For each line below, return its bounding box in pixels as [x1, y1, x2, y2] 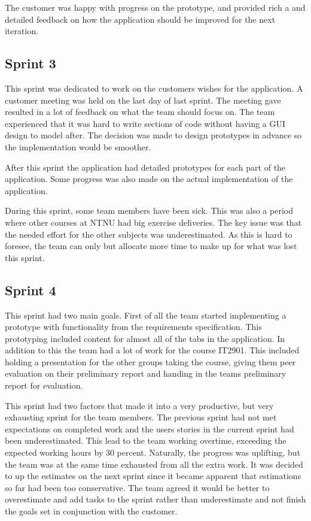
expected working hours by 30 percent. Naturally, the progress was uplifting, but [5, 446, 301, 459]
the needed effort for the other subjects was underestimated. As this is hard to [5, 228, 292, 240]
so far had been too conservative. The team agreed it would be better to [5, 481, 270, 493]
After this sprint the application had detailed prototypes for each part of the [5, 160, 286, 173]
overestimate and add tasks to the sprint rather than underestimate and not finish [5, 493, 306, 505]
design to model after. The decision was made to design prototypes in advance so [5, 129, 302, 141]
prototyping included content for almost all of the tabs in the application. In [5, 332, 285, 344]
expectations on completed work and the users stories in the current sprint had [5, 422, 294, 435]
